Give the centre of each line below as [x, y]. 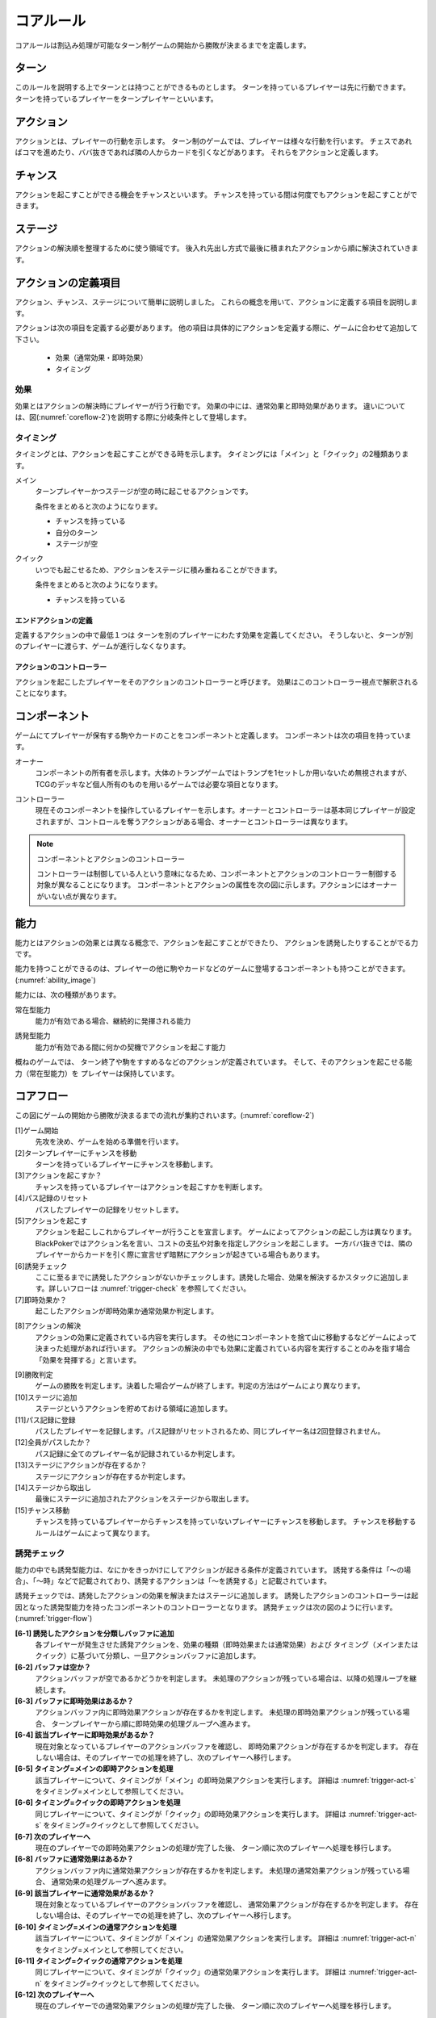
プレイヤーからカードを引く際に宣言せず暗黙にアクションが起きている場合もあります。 [180, 1254]
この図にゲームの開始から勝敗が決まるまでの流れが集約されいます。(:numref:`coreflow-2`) [165, 1116]
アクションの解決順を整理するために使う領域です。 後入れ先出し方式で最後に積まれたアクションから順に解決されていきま [217, 248]
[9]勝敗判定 [34, 1375]
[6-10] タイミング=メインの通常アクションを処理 [96, 1927]
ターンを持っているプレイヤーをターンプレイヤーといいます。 [116, 98]
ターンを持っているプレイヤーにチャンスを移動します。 [126, 1164]
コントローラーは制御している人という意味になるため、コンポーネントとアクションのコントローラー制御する [217, 873]
